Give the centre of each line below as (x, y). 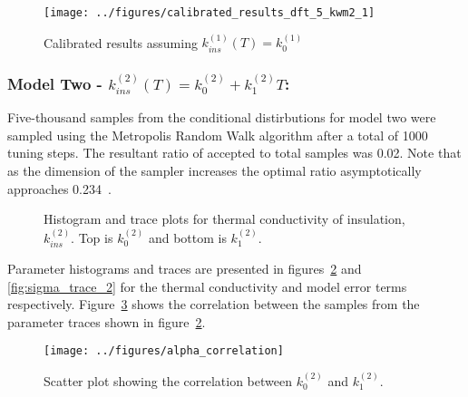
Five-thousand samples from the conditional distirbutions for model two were (222, 117)
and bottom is (187, 237)
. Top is (92, 237)
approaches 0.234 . (59, 188)
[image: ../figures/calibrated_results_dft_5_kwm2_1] (210, 13)
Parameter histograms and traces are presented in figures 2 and (185, 268)
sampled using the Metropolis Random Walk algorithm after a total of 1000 (218, 135)
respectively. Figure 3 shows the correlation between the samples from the (214, 304)
